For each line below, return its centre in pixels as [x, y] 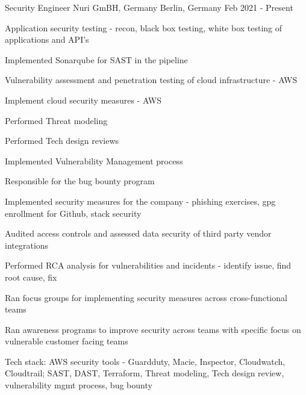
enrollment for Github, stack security [73, 213]
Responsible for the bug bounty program [80, 181]
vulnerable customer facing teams [67, 341]
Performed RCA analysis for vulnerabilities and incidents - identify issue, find [148, 265]
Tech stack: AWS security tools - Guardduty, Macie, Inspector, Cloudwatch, [145, 361]
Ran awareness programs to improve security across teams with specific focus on [153, 329]
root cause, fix [31, 277]
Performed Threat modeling [56, 120]
